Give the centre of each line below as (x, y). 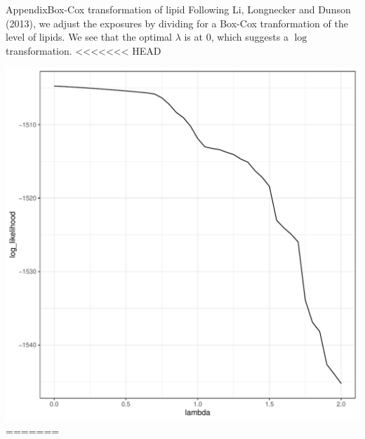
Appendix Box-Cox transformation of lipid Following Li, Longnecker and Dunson (178, 9)
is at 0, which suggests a (236, 37)
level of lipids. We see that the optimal (89, 37)
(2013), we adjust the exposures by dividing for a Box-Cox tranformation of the (177, 23)
